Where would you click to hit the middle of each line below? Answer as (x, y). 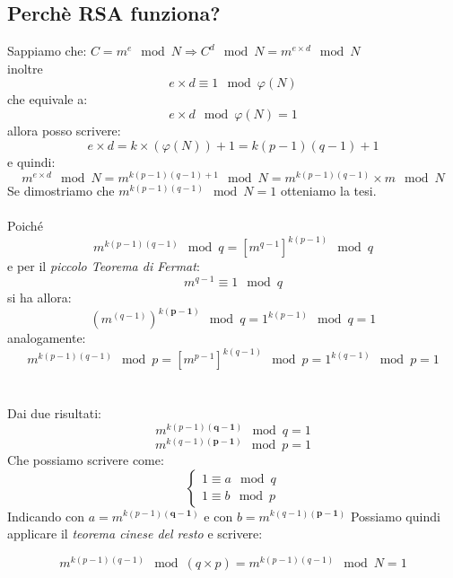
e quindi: (31, 161)
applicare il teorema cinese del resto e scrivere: (135, 534)
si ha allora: (39, 298)
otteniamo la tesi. (328, 191)
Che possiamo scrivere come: (86, 459)
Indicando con (46, 516)
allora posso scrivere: (64, 130)
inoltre (25, 68)
